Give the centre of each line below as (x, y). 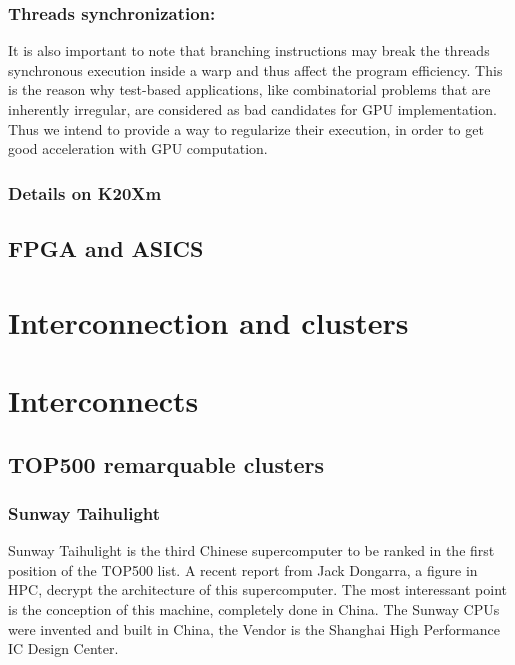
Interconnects (103, 399)
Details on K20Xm (85, 192)
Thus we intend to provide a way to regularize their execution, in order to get (246, 128)
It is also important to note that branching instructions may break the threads (249, 50)
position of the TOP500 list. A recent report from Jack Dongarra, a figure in (243, 569)
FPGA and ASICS (106, 248)
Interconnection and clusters (208, 321)
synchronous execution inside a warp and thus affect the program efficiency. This (255, 69)
